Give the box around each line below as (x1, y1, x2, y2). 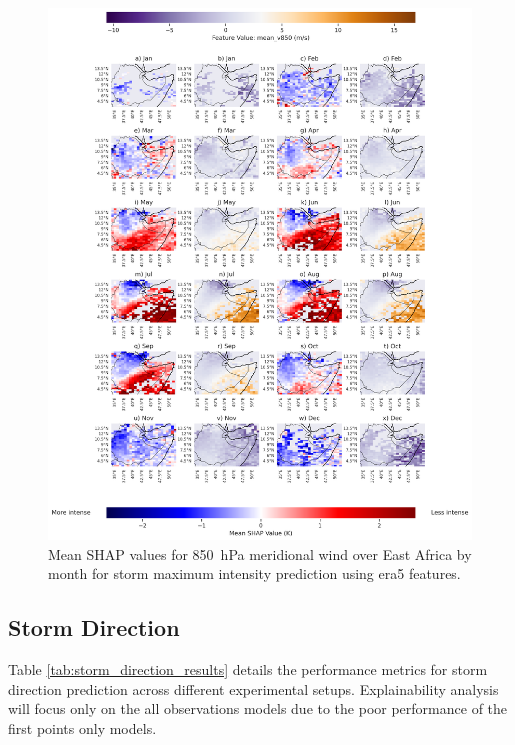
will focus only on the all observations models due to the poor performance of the (8, 698, 508, 719)
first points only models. (8, 717, 157, 738)
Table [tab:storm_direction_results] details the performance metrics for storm (8, 659, 488, 680)
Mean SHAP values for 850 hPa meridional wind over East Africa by (48, 543, 472, 564)
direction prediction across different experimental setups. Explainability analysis (8, 678, 499, 699)
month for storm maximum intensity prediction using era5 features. (48, 563, 461, 584)
